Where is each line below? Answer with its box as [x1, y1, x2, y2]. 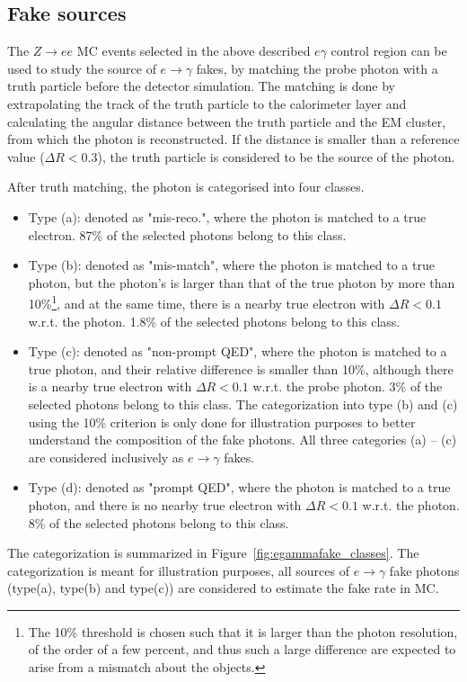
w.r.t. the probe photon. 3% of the [252, 377, 443, 396]
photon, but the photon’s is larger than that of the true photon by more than [28, 273, 455, 292]
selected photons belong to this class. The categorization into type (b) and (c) [28, 394, 458, 413]
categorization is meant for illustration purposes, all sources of [7, 561, 349, 579]
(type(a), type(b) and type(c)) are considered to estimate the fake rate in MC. [7, 579, 439, 597]
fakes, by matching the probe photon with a [196, 58, 438, 77]
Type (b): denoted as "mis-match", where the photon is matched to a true [28, 256, 435, 274]
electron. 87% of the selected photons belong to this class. [28, 225, 347, 244]
